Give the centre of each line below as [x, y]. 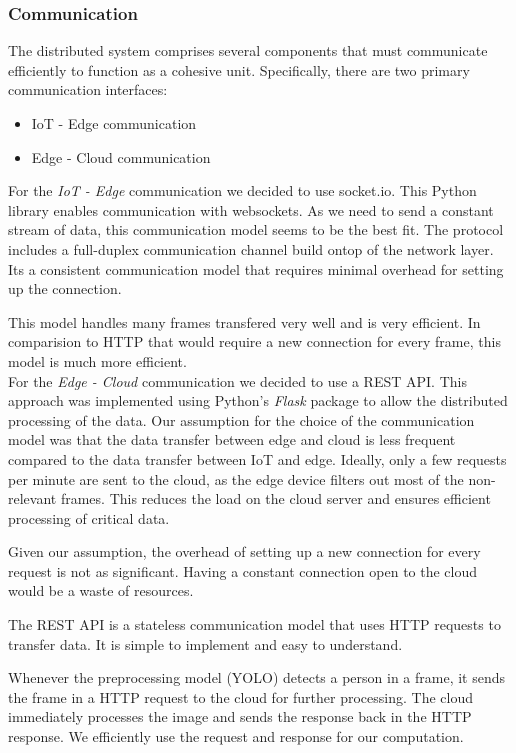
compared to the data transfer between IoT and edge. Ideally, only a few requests [257, 458]
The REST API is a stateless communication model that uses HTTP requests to [254, 624]
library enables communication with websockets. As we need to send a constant [251, 209]
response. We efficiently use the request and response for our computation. [236, 736]
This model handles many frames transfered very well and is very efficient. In [244, 321]
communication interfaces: [88, 89]
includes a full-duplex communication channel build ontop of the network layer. [251, 248]
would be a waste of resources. [101, 590]
